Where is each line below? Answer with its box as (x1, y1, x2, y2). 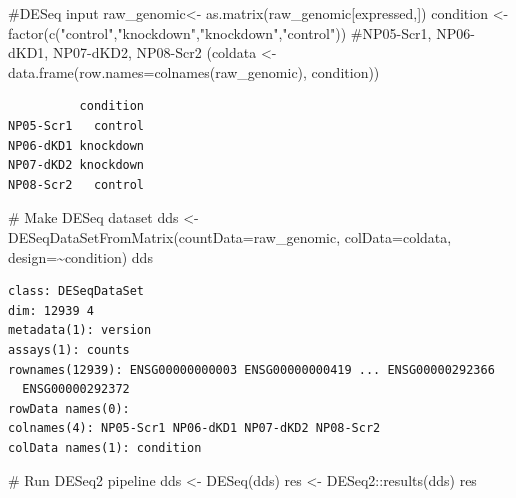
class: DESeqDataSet (8, 284, 145, 299)
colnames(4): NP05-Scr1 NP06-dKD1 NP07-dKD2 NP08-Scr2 (8, 421, 381, 436)
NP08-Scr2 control (8, 177, 145, 192)
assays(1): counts (8, 342, 130, 357)
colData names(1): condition (8, 440, 202, 455)
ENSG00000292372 (22, 382, 130, 397)
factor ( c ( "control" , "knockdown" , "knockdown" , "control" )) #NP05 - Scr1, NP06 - (8, 22, 475, 43)
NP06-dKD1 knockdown (8, 138, 145, 153)
